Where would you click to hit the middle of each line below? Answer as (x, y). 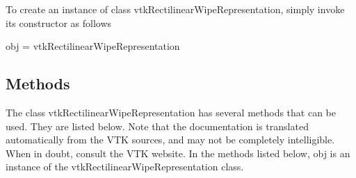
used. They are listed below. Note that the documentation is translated (157, 126)
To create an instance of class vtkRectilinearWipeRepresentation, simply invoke (175, 9)
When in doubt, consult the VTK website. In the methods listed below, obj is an (178, 153)
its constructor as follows (59, 23)
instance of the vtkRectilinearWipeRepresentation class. (125, 167)
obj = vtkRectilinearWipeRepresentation (93, 46)
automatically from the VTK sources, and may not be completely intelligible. (170, 140)
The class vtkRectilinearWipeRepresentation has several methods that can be (171, 112)
